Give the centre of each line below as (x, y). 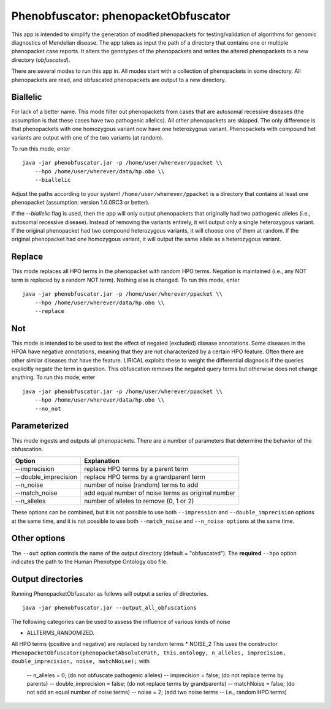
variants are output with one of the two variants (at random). (87, 137)
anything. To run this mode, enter (53, 377)
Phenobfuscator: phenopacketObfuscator (121, 16)
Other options (38, 538)
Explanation (101, 461)
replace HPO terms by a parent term (136, 469)
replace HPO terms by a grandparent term (144, 477)
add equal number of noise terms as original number (160, 493)
